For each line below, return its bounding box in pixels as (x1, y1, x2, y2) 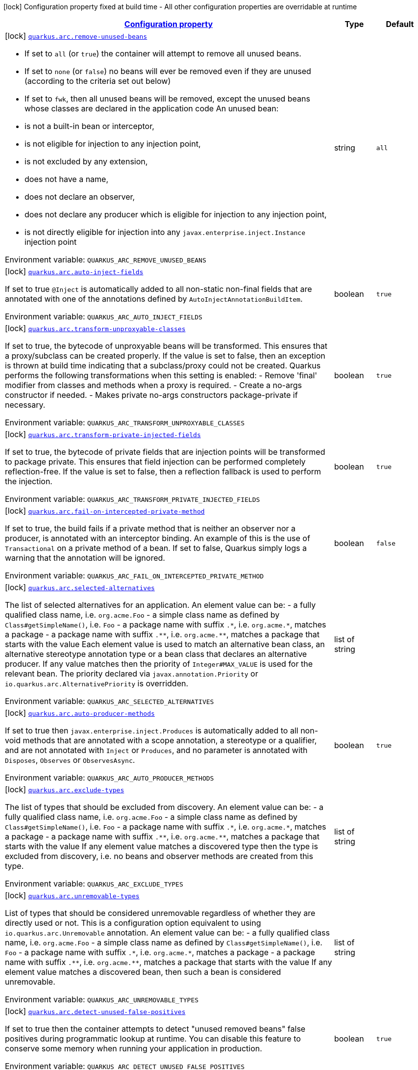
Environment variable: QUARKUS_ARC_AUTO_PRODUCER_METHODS (5, 773, 214, 783)
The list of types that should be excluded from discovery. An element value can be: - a (5, 802, 324, 812)
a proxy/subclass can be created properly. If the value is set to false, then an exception (5, 351, 325, 361)
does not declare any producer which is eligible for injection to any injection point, (25, 209, 327, 219)
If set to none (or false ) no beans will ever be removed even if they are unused (25, 66, 311, 76)
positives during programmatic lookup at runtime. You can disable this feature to (5, 1034, 301, 1044)
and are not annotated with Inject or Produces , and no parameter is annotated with (5, 745, 308, 755)
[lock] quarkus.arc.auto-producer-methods (5, 708, 155, 718)
